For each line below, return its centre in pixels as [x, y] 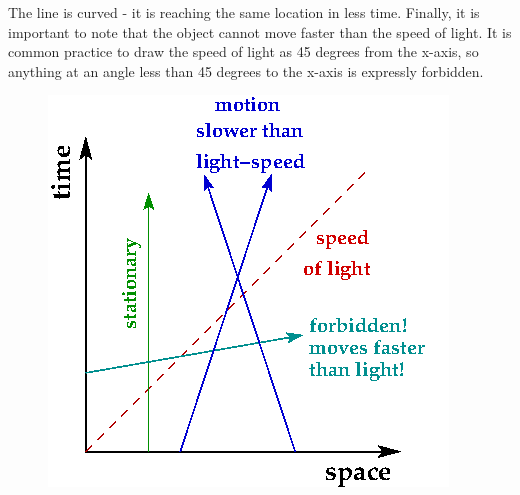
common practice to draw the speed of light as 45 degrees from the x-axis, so [243, 51]
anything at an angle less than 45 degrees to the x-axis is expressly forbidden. [246, 70]
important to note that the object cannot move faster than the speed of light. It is [260, 31]
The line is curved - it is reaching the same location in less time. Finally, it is [244, 12]
